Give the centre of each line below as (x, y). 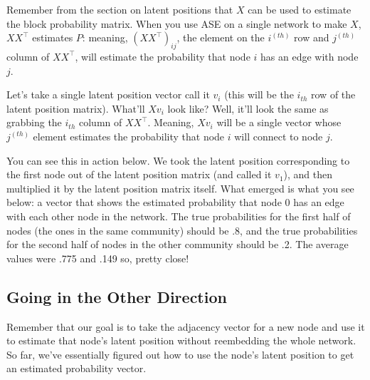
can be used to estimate (300, 9)
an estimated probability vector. (76, 368)
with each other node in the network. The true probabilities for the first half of (179, 216)
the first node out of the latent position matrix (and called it (139, 174)
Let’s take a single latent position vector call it (108, 94)
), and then (308, 174)
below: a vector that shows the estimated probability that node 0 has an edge (175, 202)
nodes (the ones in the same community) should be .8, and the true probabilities (182, 230)
